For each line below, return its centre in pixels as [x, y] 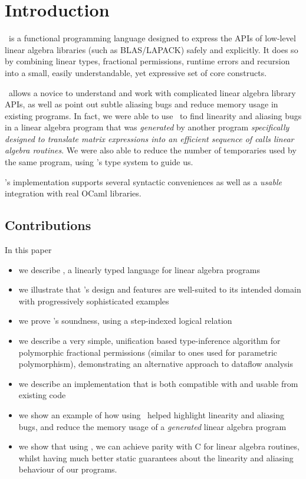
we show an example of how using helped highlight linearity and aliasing [152, 414]
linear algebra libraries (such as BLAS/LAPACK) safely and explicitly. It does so [152, 49]
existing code [42, 395]
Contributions [48, 225]
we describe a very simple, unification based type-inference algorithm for [149, 341]
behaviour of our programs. [68, 469]
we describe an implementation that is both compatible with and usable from [158, 383]
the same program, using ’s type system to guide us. [99, 162]
